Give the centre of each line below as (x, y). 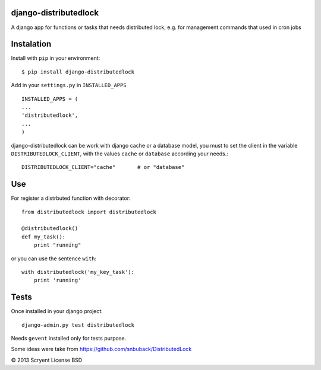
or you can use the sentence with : (54, 259)
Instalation (31, 44)
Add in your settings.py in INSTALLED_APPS (69, 85)
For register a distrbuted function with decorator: (71, 198)
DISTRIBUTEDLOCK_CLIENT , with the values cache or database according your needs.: (120, 154)
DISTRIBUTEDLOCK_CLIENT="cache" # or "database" (103, 167)
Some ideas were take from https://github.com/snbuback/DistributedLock (101, 349)
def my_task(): (44, 237)
